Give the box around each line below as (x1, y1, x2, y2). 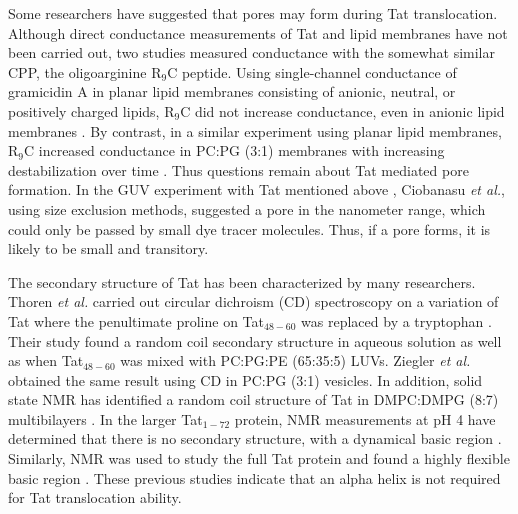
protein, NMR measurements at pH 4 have (234, 408, 496, 429)
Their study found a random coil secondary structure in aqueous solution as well (8, 330, 502, 351)
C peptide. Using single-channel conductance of (167, 61, 457, 82)
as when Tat (8, 350, 84, 371)
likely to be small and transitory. (8, 238, 209, 259)
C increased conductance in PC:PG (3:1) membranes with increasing (24, 140, 445, 161)
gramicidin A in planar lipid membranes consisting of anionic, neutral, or (8, 81, 456, 102)
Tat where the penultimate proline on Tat (8, 310, 264, 331)
